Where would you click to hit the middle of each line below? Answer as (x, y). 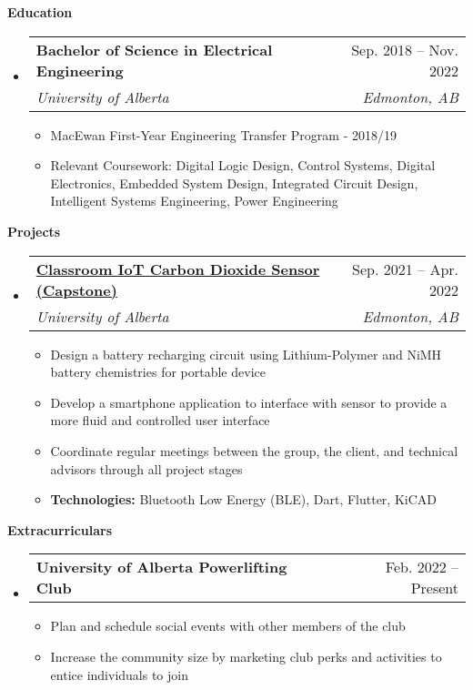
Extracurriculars (60, 529)
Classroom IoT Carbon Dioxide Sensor (178, 269)
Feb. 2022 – (422, 567)
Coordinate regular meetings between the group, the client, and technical (254, 450)
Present (434, 588)
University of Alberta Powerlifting (161, 567)
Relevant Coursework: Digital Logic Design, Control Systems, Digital (243, 165)
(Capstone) (76, 289)
